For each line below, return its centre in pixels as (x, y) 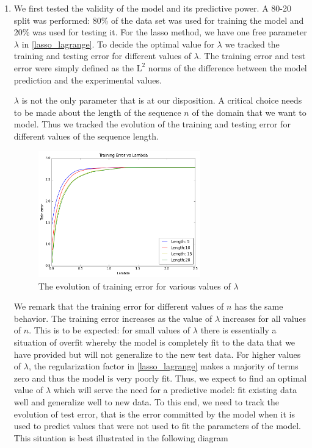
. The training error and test (252, 56)
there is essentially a (238, 330)
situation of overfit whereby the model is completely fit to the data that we (154, 342)
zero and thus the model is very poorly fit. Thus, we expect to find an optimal (160, 378)
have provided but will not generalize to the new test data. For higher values (157, 354)
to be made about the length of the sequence (97, 112)
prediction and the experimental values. (88, 80)
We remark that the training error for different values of (119, 306)
